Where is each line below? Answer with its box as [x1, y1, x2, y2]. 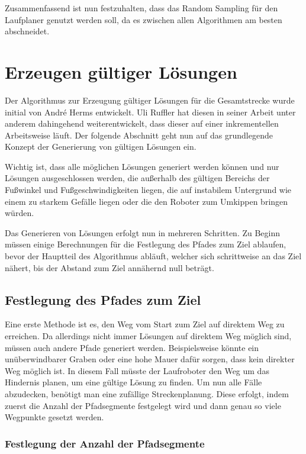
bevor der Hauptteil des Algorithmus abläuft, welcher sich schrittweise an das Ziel [5, 250, 302, 262]
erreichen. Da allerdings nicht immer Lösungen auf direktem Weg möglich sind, [5, 330, 292, 342]
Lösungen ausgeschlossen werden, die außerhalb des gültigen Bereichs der [5, 172, 270, 184]
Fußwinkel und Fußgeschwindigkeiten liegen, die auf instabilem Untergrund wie [5, 183, 292, 196]
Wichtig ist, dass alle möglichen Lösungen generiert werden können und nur [5, 160, 279, 172]
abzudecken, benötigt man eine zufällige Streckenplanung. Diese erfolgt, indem [5, 387, 289, 400]
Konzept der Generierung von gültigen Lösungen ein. [5, 140, 197, 153]
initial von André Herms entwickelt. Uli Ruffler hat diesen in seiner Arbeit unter [5, 105, 296, 118]
